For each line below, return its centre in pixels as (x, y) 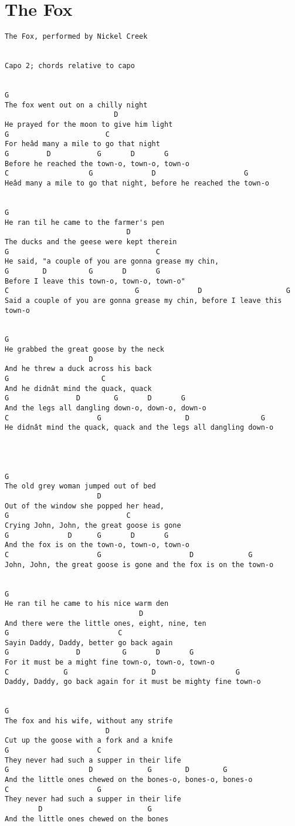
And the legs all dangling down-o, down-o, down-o (106, 408)
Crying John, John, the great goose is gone (93, 525)
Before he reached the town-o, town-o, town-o (97, 163)
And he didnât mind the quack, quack (78, 388)
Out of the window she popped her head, (85, 506)
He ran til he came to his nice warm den (87, 604)
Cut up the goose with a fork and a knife (89, 741)
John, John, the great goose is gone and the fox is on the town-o (139, 564)
